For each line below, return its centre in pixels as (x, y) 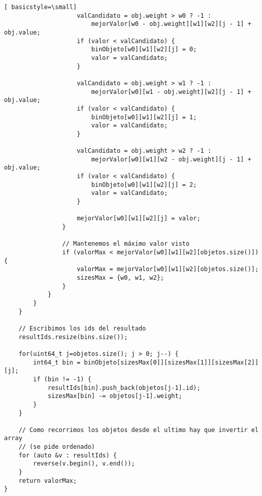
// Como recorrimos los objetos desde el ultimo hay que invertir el (139, 430)
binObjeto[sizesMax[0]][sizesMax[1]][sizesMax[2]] (171, 362)
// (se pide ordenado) (57, 447)
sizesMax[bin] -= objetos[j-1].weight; (115, 396)
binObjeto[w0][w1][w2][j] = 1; (144, 117)
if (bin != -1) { (62, 379)
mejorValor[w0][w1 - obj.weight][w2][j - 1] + (171, 92)
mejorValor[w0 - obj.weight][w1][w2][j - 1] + (171, 24)
